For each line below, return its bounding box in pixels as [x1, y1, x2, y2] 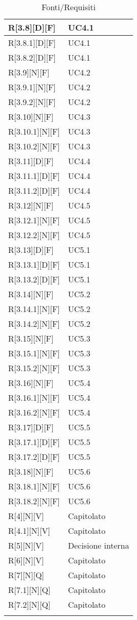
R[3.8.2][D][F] [8, 51, 56, 63]
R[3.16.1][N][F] [8, 392, 60, 403]
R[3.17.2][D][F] [8, 451, 60, 462]
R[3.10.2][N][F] [8, 140, 60, 152]
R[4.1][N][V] [8, 525, 50, 536]
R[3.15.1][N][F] [8, 347, 60, 359]
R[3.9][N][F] [8, 66, 50, 78]
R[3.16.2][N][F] [8, 406, 60, 418]
